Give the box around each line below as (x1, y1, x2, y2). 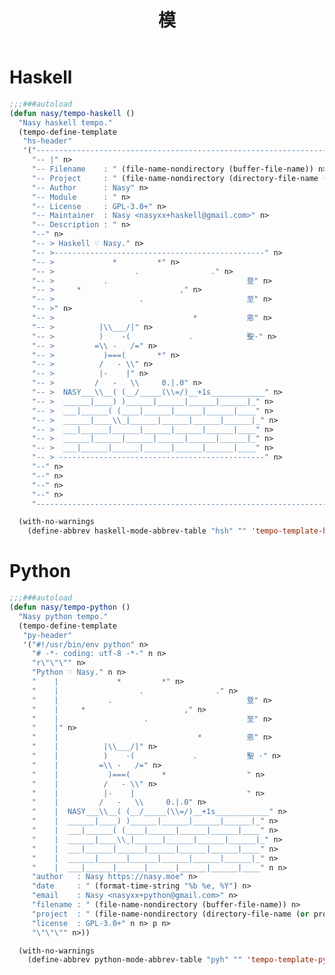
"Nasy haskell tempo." (18, 117, 113, 128)
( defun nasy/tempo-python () (9, 602, 131, 612)
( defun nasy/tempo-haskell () (9, 108, 136, 118)
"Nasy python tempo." (18, 611, 109, 621)
